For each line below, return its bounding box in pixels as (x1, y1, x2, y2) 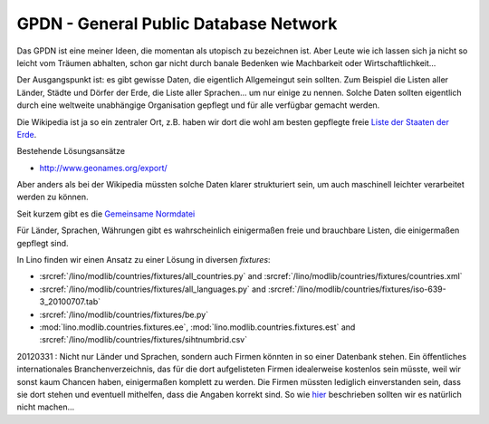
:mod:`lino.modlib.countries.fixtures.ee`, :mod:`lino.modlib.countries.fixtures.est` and (39, 322, 356, 332)
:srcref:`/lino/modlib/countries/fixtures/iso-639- (267, 284, 447, 294)
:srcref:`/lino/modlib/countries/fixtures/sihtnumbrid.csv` (39, 334, 248, 345)
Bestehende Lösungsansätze (16, 146, 126, 157)
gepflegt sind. (16, 237, 69, 248)
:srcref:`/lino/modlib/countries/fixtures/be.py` (39, 309, 208, 320)
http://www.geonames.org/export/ (39, 162, 168, 173)
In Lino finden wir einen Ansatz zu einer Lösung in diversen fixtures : (16, 255, 271, 265)
